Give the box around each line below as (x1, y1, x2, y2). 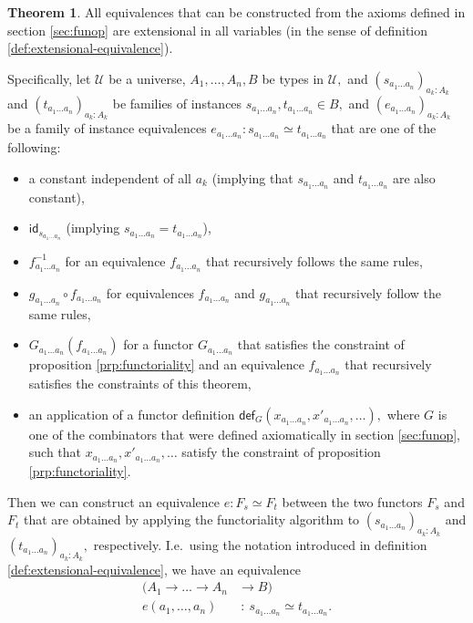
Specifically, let (7, 68, 91, 88)
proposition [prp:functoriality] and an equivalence (28, 355, 304, 374)
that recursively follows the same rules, (205, 251, 423, 270)
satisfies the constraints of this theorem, (28, 374, 252, 393)
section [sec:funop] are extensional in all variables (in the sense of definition (7, 20, 427, 39)
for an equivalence (65, 251, 166, 270)
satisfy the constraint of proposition (181, 442, 381, 462)
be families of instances (112, 93, 242, 112)
